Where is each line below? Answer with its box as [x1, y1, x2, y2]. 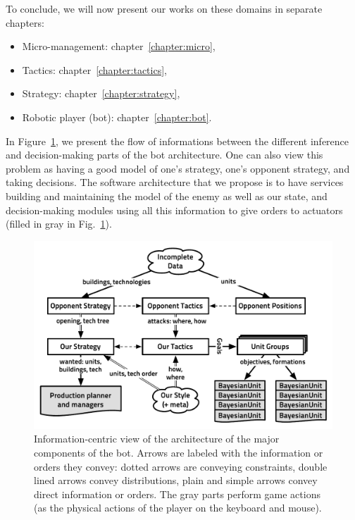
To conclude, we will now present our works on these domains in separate [6, 1, 323, 16]
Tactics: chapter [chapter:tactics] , [22, 62, 167, 77]
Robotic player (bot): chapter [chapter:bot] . [22, 109, 212, 124]
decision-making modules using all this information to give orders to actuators [6, 202, 343, 217]
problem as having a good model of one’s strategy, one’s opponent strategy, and [6, 161, 350, 175]
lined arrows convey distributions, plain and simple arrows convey [34, 473, 318, 488]
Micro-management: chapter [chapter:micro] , [22, 39, 216, 54]
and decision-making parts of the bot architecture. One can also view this [6, 147, 323, 162]
